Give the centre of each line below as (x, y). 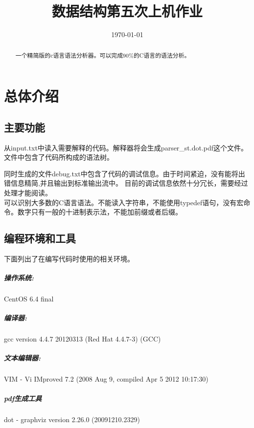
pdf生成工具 (23, 398)
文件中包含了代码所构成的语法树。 (59, 157)
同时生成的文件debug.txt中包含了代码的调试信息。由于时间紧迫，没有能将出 (125, 173)
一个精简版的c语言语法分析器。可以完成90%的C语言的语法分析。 (103, 55)
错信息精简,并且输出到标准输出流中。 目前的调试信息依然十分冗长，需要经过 (126, 183)
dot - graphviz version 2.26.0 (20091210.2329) (72, 419)
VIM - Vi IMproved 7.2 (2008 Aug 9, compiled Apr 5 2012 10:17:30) (106, 379)
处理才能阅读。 (28, 192)
